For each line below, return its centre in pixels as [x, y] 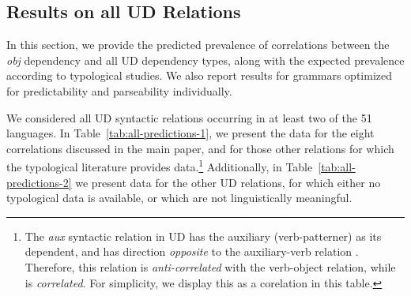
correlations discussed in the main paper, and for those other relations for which [200, 148]
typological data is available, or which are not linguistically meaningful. [179, 198]
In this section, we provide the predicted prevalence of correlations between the [198, 45]
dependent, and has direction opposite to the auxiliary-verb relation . [192, 251]
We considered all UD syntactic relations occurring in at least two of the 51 [189, 117]
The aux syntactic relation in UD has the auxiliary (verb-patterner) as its [203, 236]
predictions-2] [39, 182]
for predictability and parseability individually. [119, 90]
